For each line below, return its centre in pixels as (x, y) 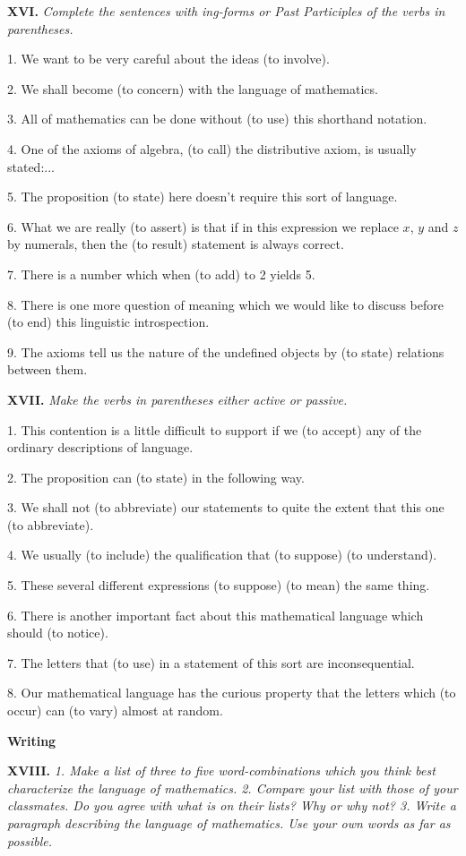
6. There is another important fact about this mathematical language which (216, 615)
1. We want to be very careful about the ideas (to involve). (168, 59)
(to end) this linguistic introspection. (108, 322)
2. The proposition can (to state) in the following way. (156, 477)
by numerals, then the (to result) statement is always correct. (176, 244)
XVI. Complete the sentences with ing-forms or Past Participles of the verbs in (226, 11)
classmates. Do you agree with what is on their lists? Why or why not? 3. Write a (232, 805)
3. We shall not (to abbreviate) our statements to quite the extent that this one (226, 507)
